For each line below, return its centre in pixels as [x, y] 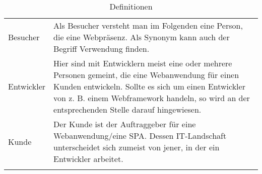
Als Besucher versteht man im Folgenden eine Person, [148, 25]
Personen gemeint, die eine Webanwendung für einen [146, 75]
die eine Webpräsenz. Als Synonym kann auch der [142, 37]
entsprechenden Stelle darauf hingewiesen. [127, 109]
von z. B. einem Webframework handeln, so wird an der [152, 98]
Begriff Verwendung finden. [102, 49]
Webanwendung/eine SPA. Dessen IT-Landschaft [140, 136]
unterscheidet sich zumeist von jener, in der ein [137, 147]
